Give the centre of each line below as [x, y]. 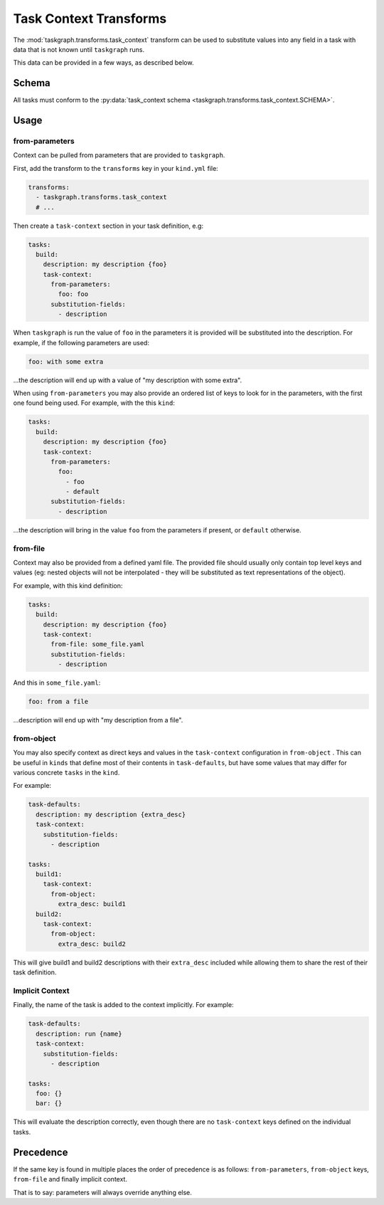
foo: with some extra [66, 362]
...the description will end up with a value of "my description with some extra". [127, 380]
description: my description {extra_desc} [111, 814]
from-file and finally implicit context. [70, 1179]
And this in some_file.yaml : [57, 683]
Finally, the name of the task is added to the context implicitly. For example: [123, 1005]
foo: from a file [58, 702]
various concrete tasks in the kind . [66, 772]
